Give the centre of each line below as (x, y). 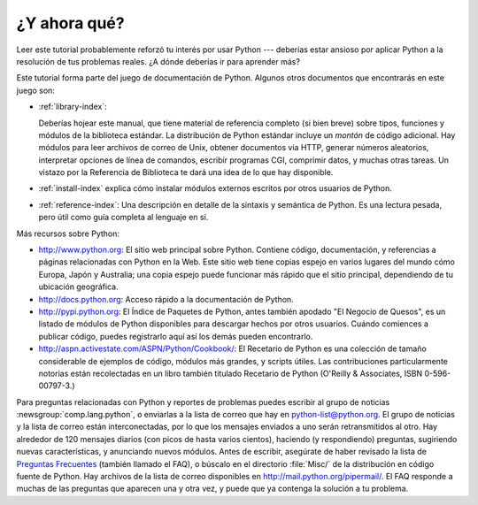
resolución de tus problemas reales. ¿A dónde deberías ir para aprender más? (158, 61)
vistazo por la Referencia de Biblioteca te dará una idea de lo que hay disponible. (186, 172)
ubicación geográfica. (78, 287)
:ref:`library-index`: (73, 107)
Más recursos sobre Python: (68, 233)
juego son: (35, 90)
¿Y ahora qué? (70, 23)
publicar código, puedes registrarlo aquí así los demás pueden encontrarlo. (176, 336)
